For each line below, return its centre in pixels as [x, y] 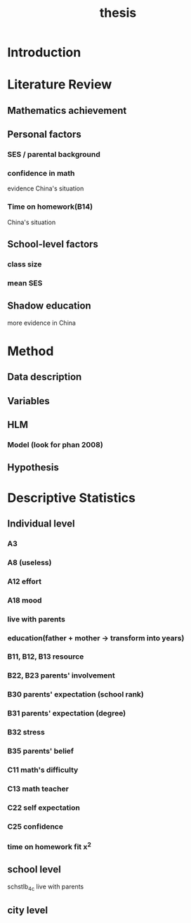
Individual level [41, 523]
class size [25, 264]
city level [28, 911]
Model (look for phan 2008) [55, 445]
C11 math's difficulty [43, 770]
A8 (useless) [29, 562]
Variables [29, 401]
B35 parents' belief [41, 751]
